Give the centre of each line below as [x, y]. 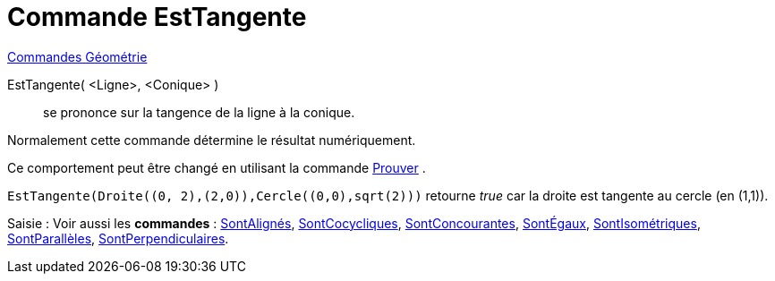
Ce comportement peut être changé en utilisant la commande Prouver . [217, 167]
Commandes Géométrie [77, 56]
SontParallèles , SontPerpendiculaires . [118, 238]
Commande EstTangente [157, 17]
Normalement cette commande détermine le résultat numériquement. [212, 140]
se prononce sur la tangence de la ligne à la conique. [199, 112]
